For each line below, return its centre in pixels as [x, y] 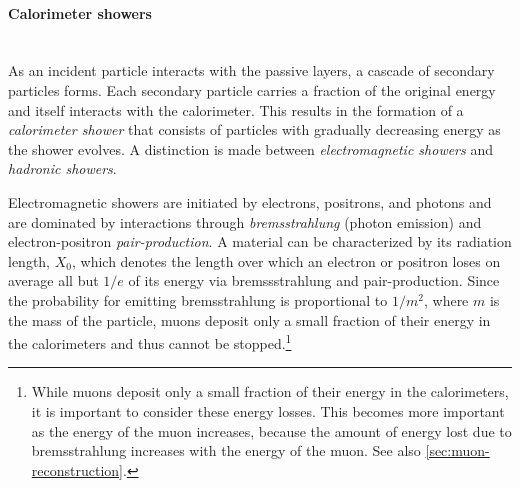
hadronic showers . [62, 168]
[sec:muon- [457, 450]
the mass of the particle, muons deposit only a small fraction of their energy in [249, 319]
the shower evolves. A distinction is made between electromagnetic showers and [250, 148]
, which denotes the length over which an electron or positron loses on [286, 260]
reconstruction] [77, 469]
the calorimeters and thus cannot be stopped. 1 [150, 341]
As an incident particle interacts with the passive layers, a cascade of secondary [251, 70]
